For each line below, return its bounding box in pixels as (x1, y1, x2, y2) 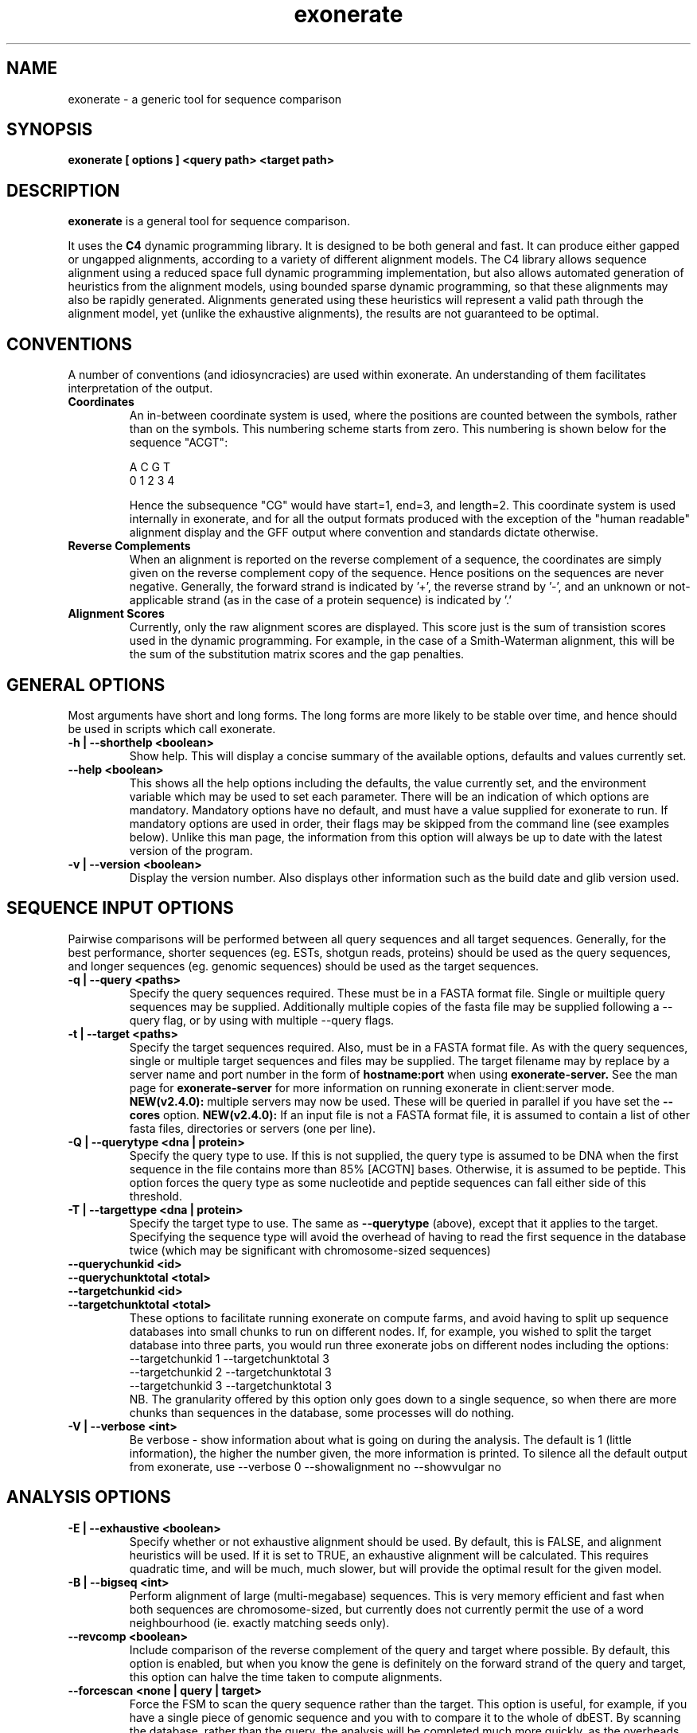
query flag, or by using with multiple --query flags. (129, 1013, 395, 1027)
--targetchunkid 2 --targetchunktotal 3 (129, 1364, 332, 1379)
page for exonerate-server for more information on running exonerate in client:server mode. (129, 1080, 615, 1095)
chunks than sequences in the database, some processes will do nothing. (129, 1405, 515, 1419)
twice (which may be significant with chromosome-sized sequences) (129, 1243, 491, 1257)
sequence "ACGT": (129, 435, 228, 450)
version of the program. (129, 843, 253, 857)
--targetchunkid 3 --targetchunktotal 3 (129, 1378, 332, 1392)
